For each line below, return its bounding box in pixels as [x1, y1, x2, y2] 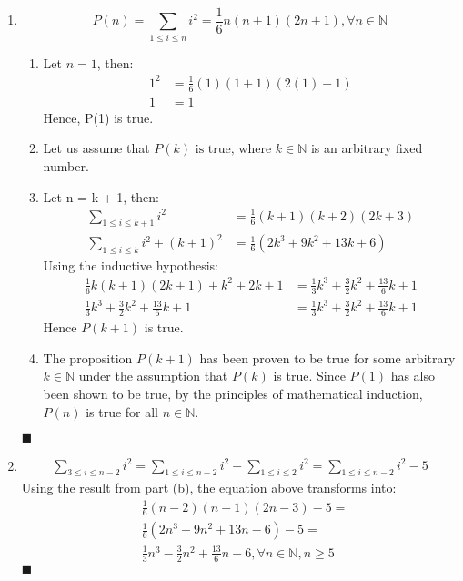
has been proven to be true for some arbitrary [199, 348, 456, 367]
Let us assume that [43, 138, 150, 158]
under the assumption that [78, 366, 228, 385]
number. [43, 156, 89, 175]
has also [390, 366, 436, 385]
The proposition [43, 348, 133, 367]
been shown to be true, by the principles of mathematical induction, [43, 383, 423, 403]
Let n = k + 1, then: [43, 187, 159, 206]
